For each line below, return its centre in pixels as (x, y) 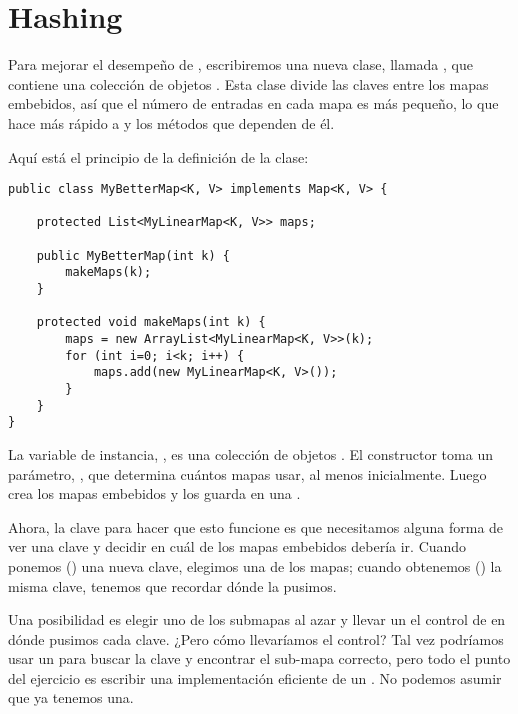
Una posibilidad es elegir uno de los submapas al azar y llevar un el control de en (257, 619)
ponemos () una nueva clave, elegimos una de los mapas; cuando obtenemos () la (255, 565)
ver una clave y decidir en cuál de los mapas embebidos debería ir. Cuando (237, 546)
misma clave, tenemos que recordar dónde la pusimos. (172, 585)
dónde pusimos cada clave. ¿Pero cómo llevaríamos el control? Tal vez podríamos (256, 638)
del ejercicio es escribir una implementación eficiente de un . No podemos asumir (255, 677)
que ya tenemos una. (71, 697)
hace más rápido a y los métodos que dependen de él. (171, 122)
